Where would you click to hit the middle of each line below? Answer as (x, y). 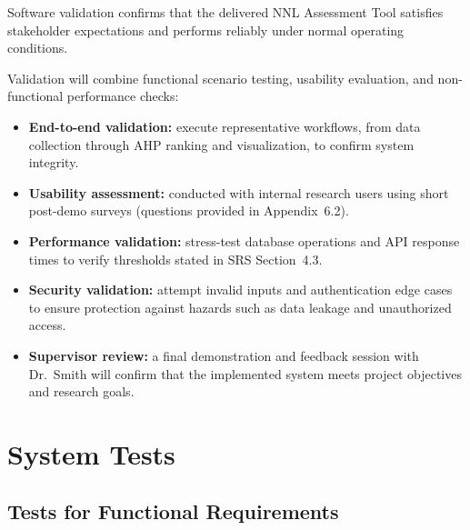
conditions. (38, 48)
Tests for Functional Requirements (173, 511)
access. (47, 325)
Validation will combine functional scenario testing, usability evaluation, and (220, 78)
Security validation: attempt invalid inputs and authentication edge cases (240, 290)
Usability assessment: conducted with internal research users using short (239, 192)
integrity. (54, 162)
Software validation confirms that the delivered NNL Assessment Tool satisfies (225, 12)
